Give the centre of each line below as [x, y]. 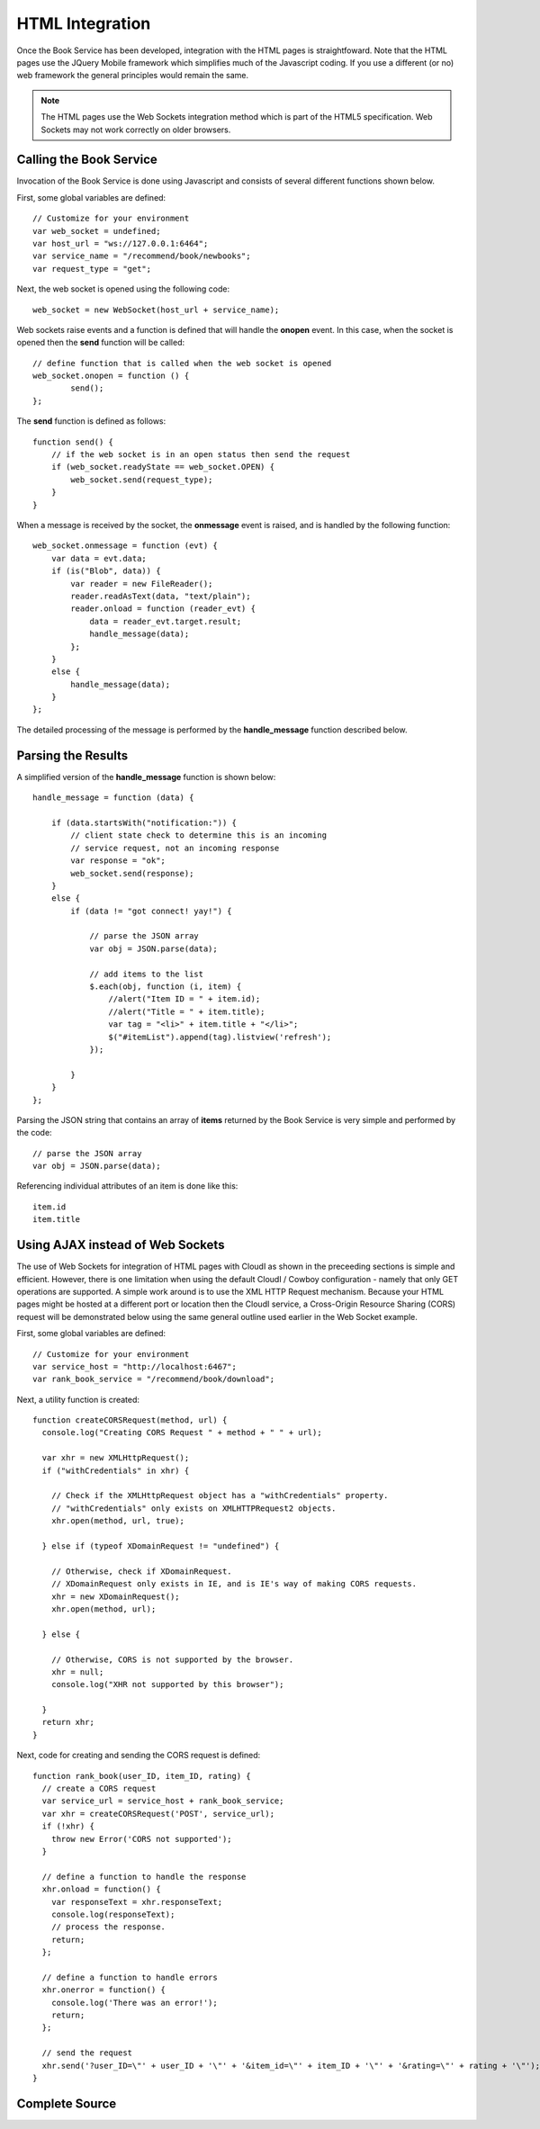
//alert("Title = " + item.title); [187, 1011]
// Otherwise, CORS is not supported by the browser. [172, 1659]
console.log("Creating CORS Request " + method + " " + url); [182, 1433]
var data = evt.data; [99, 558]
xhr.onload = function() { [101, 1889]
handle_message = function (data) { [113, 798]
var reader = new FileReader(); [142, 584]
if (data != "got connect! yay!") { [152, 911]
